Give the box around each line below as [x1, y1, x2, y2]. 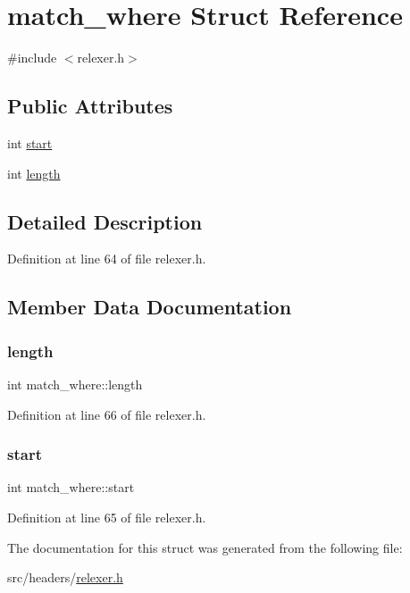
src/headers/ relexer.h [7, 568, 123, 587]
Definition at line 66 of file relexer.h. [7, 405, 206, 423]
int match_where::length [7, 374, 143, 393]
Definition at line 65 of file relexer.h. [7, 507, 206, 526]
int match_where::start [7, 478, 135, 497]
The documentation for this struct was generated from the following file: [7, 538, 403, 556]
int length [7, 163, 61, 182]
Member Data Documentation [7, 293, 292, 321]
